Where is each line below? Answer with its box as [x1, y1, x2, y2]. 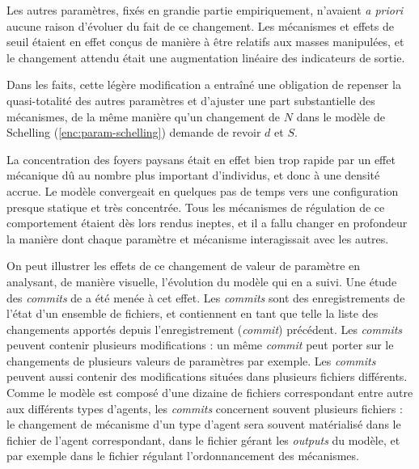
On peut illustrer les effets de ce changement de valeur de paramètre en [6, 257, 361, 274]
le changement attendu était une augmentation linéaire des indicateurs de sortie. [6, 49, 405, 65]
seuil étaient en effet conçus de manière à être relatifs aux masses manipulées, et [6, 33, 404, 50]
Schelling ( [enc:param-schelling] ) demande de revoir [6, 124, 261, 141]
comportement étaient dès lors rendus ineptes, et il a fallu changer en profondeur [6, 214, 408, 231]
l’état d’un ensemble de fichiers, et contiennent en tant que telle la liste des [6, 305, 379, 322]
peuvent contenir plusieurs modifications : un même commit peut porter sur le [6, 336, 394, 353]
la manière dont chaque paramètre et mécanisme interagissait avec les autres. [6, 230, 389, 247]
